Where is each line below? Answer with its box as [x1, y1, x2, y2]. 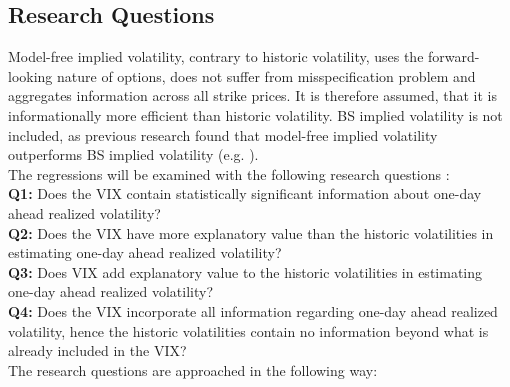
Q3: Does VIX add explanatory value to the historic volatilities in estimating [8, 261, 483, 282]
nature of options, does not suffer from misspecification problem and [57, 65, 476, 86]
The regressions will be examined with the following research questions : [8, 163, 450, 184]
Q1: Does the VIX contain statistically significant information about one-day [8, 183, 482, 204]
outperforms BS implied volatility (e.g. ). [8, 144, 259, 165]
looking [8, 65, 53, 86]
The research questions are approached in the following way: [8, 359, 378, 380]
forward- [428, 46, 480, 67]
